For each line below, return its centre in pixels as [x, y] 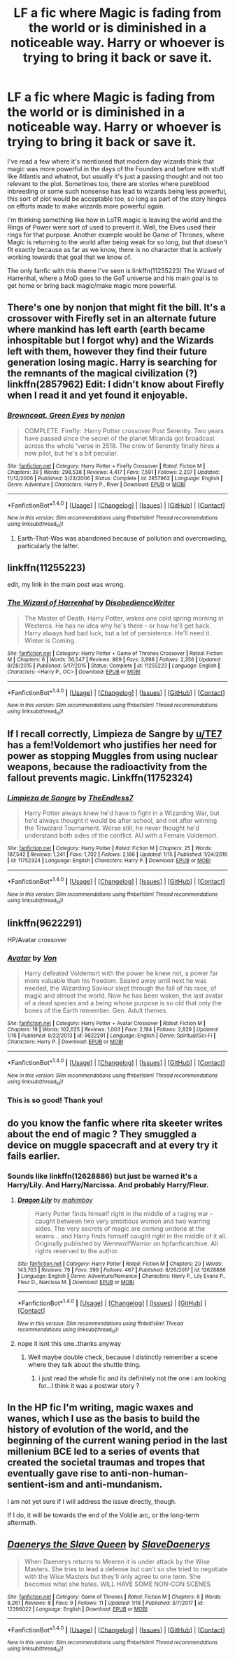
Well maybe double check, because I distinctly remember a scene [123, 1357]
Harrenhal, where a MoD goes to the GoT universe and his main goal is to [113, 278]
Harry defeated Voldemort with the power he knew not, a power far [121, 973]
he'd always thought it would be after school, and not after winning [121, 821]
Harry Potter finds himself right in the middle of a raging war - [124, 1214]
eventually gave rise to [58, 1473]
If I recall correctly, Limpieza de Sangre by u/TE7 [115, 734]
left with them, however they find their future [107, 351]
